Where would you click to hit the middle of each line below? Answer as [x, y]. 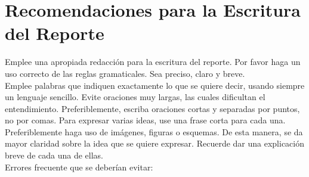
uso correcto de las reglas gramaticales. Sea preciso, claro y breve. [125, 73]
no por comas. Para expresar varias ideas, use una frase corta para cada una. [145, 120]
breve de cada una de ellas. [54, 155]
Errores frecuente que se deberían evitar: [79, 167]
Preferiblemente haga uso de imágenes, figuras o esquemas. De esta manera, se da [154, 131]
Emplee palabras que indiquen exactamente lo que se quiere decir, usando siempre [155, 85]
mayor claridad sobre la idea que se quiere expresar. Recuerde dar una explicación [154, 143]
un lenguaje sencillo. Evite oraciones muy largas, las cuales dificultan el [135, 97]
